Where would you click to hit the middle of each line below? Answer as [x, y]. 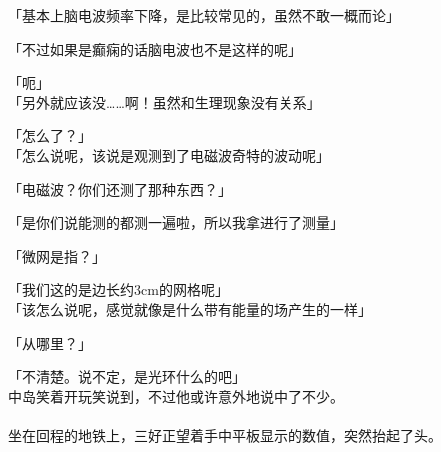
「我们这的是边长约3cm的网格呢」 [118, 289]
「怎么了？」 [50, 135]
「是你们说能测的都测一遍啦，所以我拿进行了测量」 [176, 222]
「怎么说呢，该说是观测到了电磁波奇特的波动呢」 [169, 154]
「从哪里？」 [50, 342]
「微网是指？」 [57, 255]
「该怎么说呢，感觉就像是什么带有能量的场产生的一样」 [190, 308]
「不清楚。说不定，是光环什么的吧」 [127, 376]
